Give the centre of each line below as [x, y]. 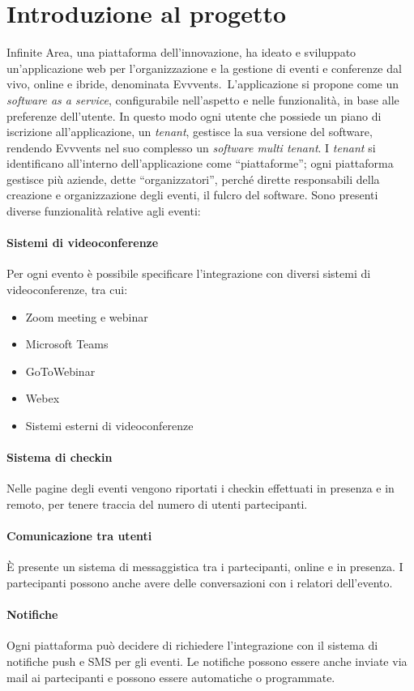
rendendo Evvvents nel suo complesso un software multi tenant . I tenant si [191, 147]
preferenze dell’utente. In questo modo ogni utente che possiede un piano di [194, 115]
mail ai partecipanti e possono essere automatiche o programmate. [171, 677]
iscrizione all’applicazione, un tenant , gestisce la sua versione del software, [190, 132]
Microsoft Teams [67, 344]
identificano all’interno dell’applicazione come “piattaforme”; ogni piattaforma [200, 163]
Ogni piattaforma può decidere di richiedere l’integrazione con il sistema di [192, 645]
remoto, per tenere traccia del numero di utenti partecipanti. [157, 504]
